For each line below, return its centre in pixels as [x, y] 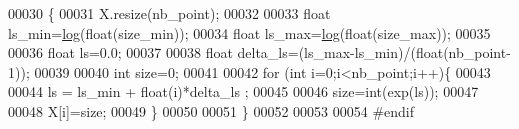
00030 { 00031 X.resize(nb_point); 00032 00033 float [169, 13]
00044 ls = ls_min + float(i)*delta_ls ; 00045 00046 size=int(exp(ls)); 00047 [243, 91]
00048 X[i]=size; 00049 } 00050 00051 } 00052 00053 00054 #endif [211, 110]
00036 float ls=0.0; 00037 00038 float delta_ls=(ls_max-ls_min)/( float [226, 52]
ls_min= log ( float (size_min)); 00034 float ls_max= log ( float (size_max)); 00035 [249, 32]
